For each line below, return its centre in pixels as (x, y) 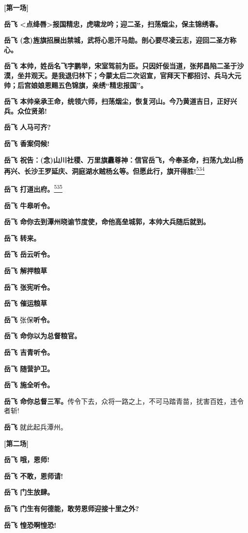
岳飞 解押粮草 (26, 270)
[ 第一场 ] (16, 7)
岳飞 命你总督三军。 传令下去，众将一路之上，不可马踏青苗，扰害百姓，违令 (124, 401)
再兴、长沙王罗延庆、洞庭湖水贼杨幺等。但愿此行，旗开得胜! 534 (104, 170)
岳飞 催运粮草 (26, 303)
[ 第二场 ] (16, 443)
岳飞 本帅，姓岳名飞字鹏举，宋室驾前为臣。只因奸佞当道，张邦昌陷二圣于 (121, 66)
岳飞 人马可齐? (27, 127)
